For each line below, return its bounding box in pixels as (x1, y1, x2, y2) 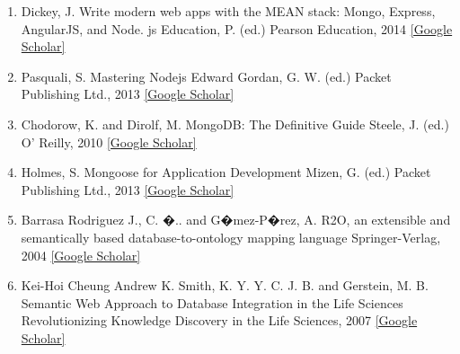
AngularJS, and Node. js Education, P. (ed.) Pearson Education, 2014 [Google (21, 19, 453, 38)
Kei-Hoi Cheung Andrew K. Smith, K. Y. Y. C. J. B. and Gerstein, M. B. (21, 276, 429, 295)
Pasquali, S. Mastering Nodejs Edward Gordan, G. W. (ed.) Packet (21, 66, 392, 85)
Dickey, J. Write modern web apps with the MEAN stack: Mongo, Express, (21, 2, 436, 20)
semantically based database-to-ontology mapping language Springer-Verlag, (21, 227, 441, 246)
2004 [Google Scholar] (21, 245, 141, 264)
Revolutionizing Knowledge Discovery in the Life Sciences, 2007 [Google (21, 311, 418, 330)
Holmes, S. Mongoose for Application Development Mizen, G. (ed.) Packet (21, 163, 431, 181)
